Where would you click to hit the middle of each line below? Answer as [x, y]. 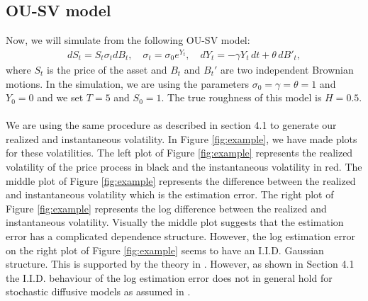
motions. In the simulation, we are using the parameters [128, 83]
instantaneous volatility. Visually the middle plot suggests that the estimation [175, 222]
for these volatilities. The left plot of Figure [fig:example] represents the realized [179, 153]
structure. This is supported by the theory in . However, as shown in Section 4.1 [180, 264]
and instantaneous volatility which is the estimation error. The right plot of [170, 194]
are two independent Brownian [287, 69]
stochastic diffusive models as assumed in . [98, 291]
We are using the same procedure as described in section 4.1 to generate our [171, 125]
